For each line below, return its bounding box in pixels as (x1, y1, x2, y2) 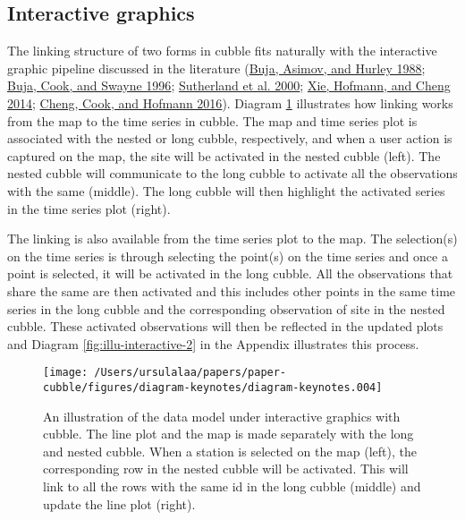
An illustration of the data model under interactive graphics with (43, 406, 401, 425)
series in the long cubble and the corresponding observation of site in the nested (7, 299, 445, 318)
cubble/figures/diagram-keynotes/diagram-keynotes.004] (43, 380, 383, 394)
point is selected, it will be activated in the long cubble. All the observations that (7, 264, 453, 283)
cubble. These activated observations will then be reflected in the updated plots (7, 317, 444, 336)
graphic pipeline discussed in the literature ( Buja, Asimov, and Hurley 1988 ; (7, 58, 426, 77)
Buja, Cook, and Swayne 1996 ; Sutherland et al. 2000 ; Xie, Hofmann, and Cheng (7, 76, 451, 95)
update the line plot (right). (43, 494, 196, 513)
